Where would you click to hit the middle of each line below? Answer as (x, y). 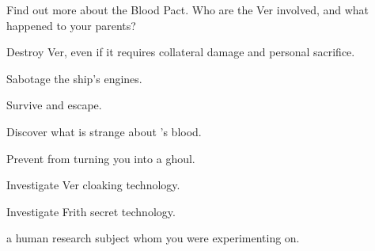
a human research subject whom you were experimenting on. (153, 238)
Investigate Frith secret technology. (91, 211)
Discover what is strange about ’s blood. (104, 131)
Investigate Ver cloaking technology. (93, 185)
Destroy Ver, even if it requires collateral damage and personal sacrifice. (181, 52)
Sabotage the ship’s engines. (74, 78)
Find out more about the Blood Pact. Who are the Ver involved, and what (188, 10)
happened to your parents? (71, 25)
